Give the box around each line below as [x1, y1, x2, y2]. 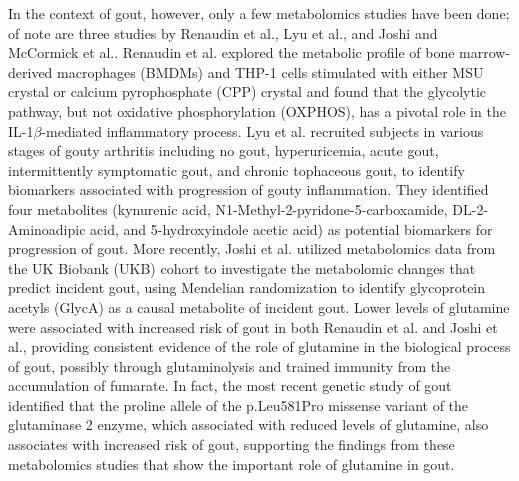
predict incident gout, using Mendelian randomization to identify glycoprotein [8, 277, 486, 298]
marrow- [459, 42, 511, 63]
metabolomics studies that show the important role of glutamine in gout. [8, 453, 455, 474]
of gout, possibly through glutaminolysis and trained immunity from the [8, 355, 451, 376]
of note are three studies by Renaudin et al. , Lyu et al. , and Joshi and [8, 22, 438, 43]
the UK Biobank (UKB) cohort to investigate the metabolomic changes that [8, 257, 476, 278]
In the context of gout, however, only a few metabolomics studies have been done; [8, 3, 510, 23]
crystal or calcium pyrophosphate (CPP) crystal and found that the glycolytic [8, 81, 486, 102]
